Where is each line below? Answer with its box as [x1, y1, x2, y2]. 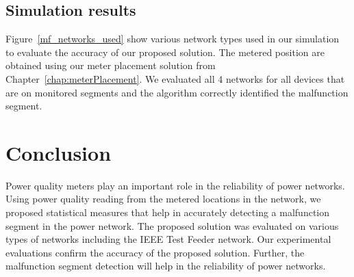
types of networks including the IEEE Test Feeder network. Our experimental [5, 232, 331, 246]
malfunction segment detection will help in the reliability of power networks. [5, 259, 326, 273]
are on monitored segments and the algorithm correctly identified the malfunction [5, 85, 349, 99]
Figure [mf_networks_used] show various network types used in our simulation [5, 31, 340, 46]
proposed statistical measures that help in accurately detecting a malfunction [5, 205, 330, 220]
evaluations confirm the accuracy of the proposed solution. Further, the [5, 245, 305, 259]
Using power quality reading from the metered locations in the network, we [5, 192, 321, 206]
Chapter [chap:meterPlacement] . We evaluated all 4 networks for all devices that [5, 71, 345, 85]
